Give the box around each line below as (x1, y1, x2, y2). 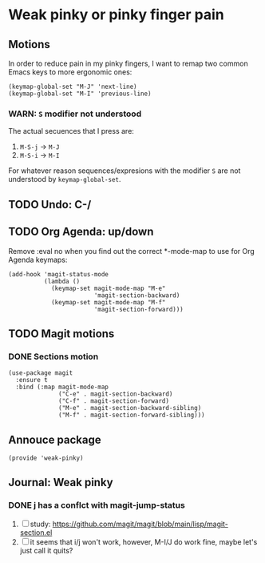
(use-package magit (8, 369, 73, 377)
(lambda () (43, 277, 81, 285)
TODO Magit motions (8, 327, 115, 340)
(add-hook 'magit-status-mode (8, 270, 109, 278)
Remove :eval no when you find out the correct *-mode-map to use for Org (8, 246, 255, 255)
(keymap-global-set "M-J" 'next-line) (8, 82, 137, 90)
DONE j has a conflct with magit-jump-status (8, 500, 185, 511)
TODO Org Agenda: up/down (8, 225, 154, 239)
